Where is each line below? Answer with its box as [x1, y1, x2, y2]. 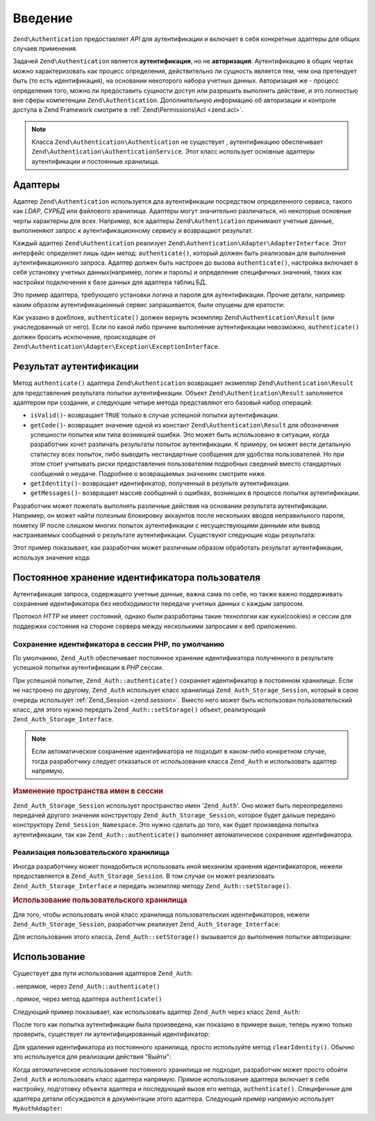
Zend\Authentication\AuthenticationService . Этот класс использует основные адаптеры [31, 147, 315, 156]
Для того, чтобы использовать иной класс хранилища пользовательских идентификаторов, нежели [12, 910, 310, 919]
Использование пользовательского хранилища [12, 895, 187, 905]
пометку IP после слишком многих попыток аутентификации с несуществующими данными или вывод [12, 521, 320, 530]
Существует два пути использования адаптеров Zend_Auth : [12, 969, 193, 978]
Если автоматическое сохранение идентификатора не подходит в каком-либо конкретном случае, [31, 747, 326, 755]
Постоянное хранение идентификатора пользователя [12, 571, 260, 583]
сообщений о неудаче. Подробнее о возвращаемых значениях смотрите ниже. [30, 469, 267, 477]
